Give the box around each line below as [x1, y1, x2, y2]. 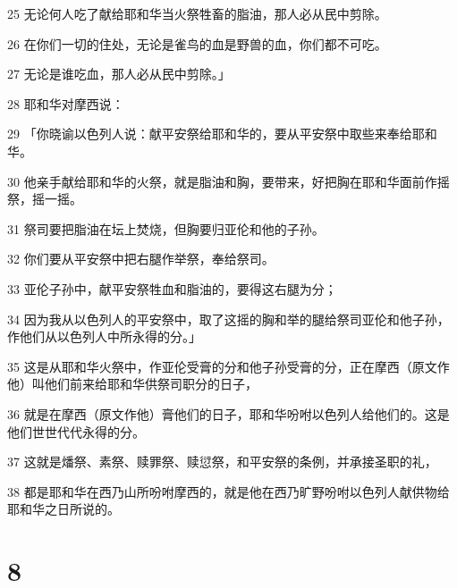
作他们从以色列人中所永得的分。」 [7, 327, 201, 346]
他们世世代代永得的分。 [7, 422, 145, 441]
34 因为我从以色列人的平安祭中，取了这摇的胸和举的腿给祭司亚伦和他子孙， [7, 309, 450, 328]
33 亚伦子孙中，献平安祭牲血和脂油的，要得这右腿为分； [7, 279, 337, 298]
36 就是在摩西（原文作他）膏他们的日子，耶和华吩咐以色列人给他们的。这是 [7, 404, 450, 423]
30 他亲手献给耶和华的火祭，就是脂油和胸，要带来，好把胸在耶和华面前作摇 [7, 172, 450, 190]
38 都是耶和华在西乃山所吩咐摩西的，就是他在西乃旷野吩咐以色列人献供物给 [7, 482, 450, 500]
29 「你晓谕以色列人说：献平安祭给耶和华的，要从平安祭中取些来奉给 [7, 124, 412, 143]
